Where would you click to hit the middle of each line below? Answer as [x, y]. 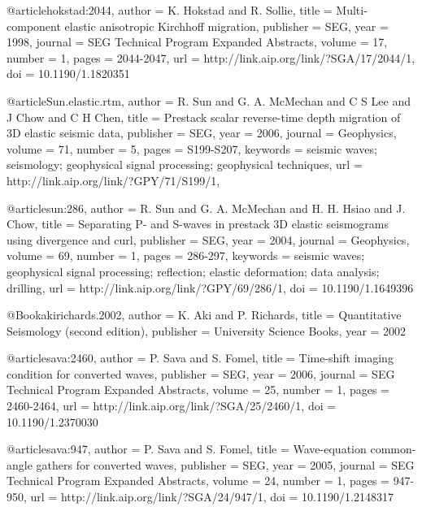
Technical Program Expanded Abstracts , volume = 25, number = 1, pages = [198, 390]
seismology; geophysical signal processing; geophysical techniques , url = [185, 165]
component [34, 26]
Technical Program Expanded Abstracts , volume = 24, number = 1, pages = [198, 481]
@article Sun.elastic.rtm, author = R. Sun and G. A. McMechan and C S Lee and [209, 100]
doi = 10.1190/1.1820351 [68, 74]
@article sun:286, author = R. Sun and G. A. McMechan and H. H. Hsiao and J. [206, 208]
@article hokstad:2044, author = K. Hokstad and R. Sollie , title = [170, 10]
